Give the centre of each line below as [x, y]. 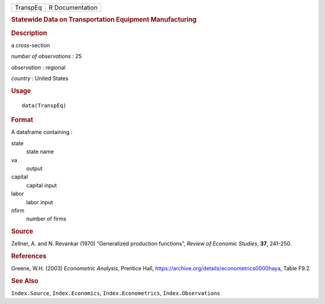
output [34, 168]
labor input [40, 202]
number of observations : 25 [47, 56]
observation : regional [38, 67]
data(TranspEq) [44, 105]
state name [40, 152]
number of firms [46, 219]
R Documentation [73, 8]
